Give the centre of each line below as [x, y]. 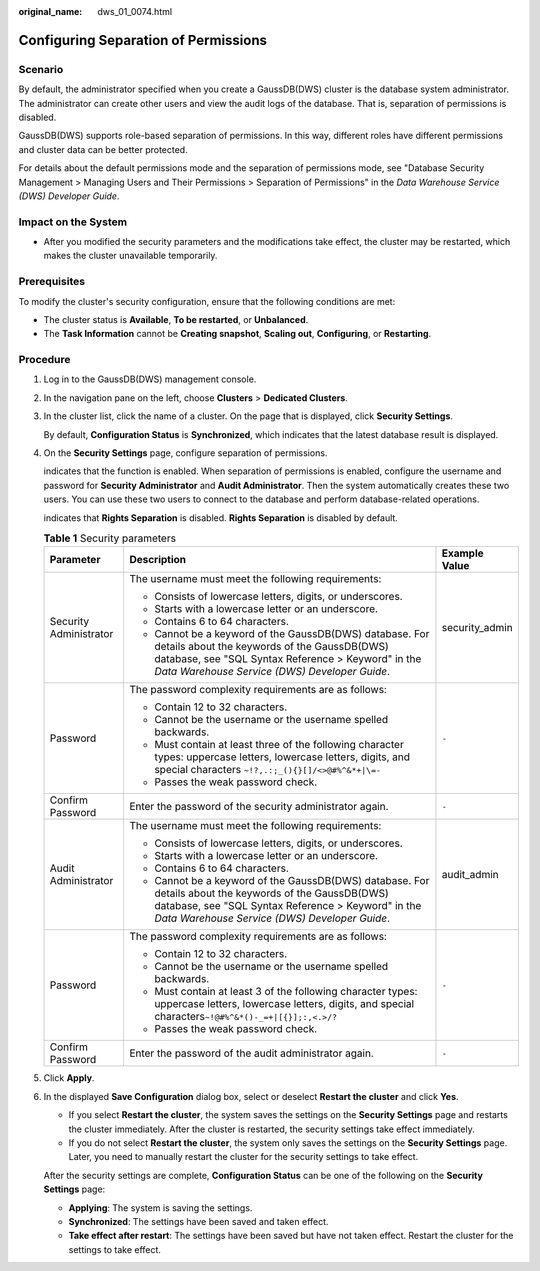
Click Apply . [69, 1078]
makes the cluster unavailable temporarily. [130, 256]
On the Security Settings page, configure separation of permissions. [185, 453]
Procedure [44, 360]
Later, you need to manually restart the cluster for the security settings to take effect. [243, 1157]
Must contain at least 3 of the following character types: [286, 992]
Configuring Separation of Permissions [143, 40]
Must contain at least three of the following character [279, 745]
